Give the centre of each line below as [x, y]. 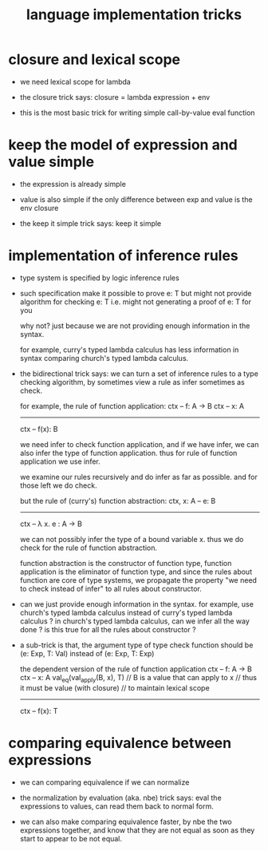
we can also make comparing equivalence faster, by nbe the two [126, 821]
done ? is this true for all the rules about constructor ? [108, 629]
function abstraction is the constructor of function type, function [126, 563]
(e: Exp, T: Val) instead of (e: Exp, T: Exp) [87, 653]
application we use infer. [60, 461]
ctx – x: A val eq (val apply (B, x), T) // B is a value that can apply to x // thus [138, 678]
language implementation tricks [134, 15]
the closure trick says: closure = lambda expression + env [115, 97]
